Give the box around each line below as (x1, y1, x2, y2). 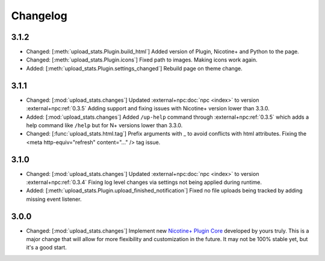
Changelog (11, 9, 67, 22)
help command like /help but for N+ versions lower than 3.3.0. (26, 121, 183, 129)
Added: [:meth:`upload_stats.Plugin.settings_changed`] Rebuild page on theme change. (26, 64, 243, 72)
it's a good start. (26, 244, 67, 251)
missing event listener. (26, 195, 82, 203)
